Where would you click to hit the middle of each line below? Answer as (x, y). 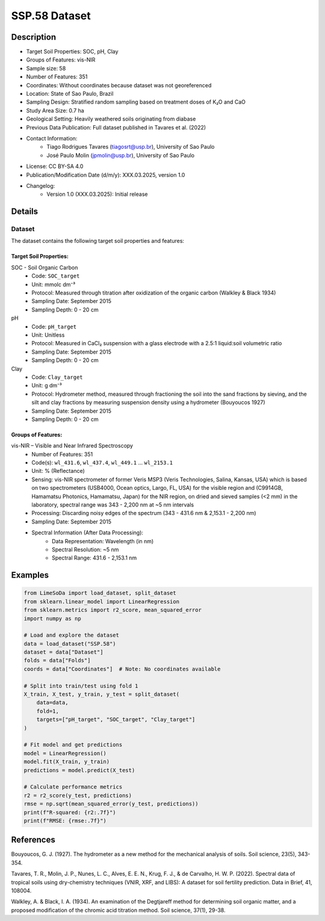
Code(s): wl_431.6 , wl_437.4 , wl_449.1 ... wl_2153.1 (102, 463)
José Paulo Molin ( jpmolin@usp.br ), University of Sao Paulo (121, 155)
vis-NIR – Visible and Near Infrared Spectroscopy (72, 446)
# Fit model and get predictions (73, 745)
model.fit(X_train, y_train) (67, 762)
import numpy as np (52, 618)
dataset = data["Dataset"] (63, 652)
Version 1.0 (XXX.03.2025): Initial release (97, 194)
